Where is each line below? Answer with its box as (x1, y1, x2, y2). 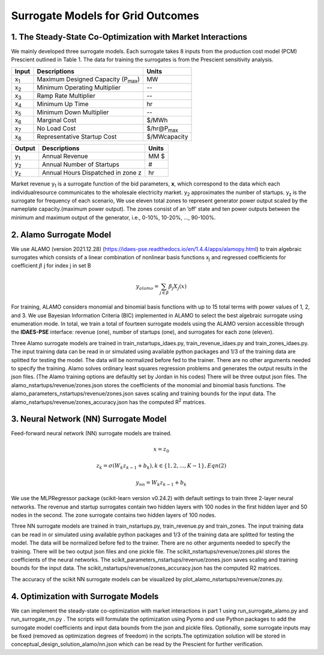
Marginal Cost (37, 116, 77, 124)
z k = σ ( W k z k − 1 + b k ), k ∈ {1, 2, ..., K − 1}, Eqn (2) (96, 462, 227, 471)
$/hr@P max (146, 124, 178, 134)
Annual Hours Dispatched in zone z (42, 168, 142, 177)
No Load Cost (37, 124, 76, 133)
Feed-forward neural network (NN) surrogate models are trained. (11, 430, 172, 437)
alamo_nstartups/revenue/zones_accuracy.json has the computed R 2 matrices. (11, 397, 206, 405)
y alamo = (136, 283, 159, 291)
